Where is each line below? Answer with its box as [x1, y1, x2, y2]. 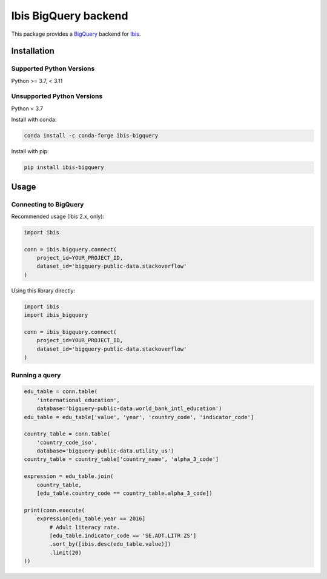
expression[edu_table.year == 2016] [36, 515, 145, 522]
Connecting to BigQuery [11, 200, 84, 208]
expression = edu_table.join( [24, 473, 114, 480]
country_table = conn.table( [24, 431, 111, 437]
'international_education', [36, 397, 121, 403]
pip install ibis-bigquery [24, 164, 104, 171]
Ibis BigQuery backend [11, 9, 128, 22]
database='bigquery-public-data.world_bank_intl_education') [36, 405, 222, 412]
